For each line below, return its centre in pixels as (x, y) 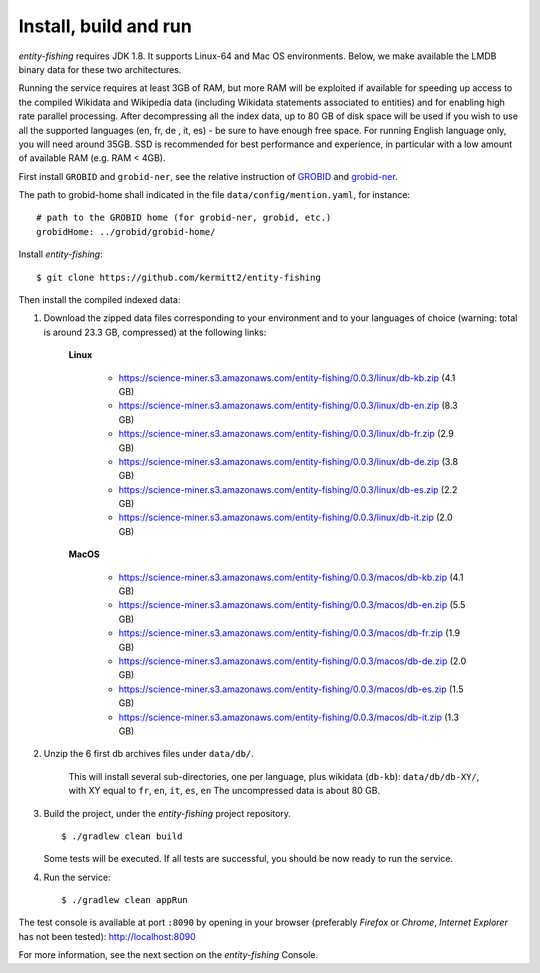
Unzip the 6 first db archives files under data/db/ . (148, 754)
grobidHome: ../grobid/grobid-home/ (126, 231)
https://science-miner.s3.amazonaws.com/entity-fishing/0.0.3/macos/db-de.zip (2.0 (292, 661)
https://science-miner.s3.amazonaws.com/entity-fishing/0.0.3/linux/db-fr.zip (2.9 (286, 434)
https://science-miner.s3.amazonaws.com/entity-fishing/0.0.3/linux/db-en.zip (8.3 (288, 406)
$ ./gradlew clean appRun (125, 900)
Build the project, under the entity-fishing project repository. (167, 813)
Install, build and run (105, 26)
